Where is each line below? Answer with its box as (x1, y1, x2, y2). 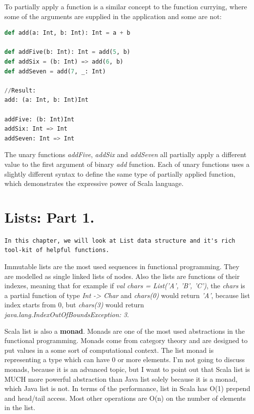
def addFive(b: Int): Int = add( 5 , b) (4, 48, 130, 56)
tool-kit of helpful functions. (4, 247, 109, 254)
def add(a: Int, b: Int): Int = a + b (4, 29, 130, 37)
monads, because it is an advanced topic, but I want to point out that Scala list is (4, 364, 250, 374)
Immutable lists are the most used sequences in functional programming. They (4, 261, 239, 271)
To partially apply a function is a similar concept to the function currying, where (4, 1, 247, 11)
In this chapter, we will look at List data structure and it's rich (4, 237, 235, 244)
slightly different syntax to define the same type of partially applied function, (4, 168, 235, 179)
